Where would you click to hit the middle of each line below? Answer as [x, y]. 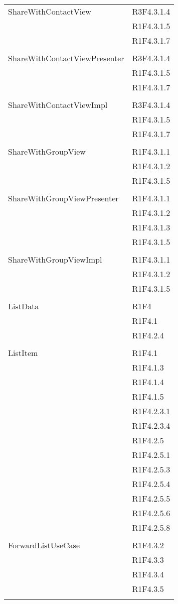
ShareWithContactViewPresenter [66, 58]
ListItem [23, 353]
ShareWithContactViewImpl [58, 105]
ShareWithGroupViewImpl [55, 259]
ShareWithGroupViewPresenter [63, 198]
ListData [24, 306]
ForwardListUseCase [44, 545]
